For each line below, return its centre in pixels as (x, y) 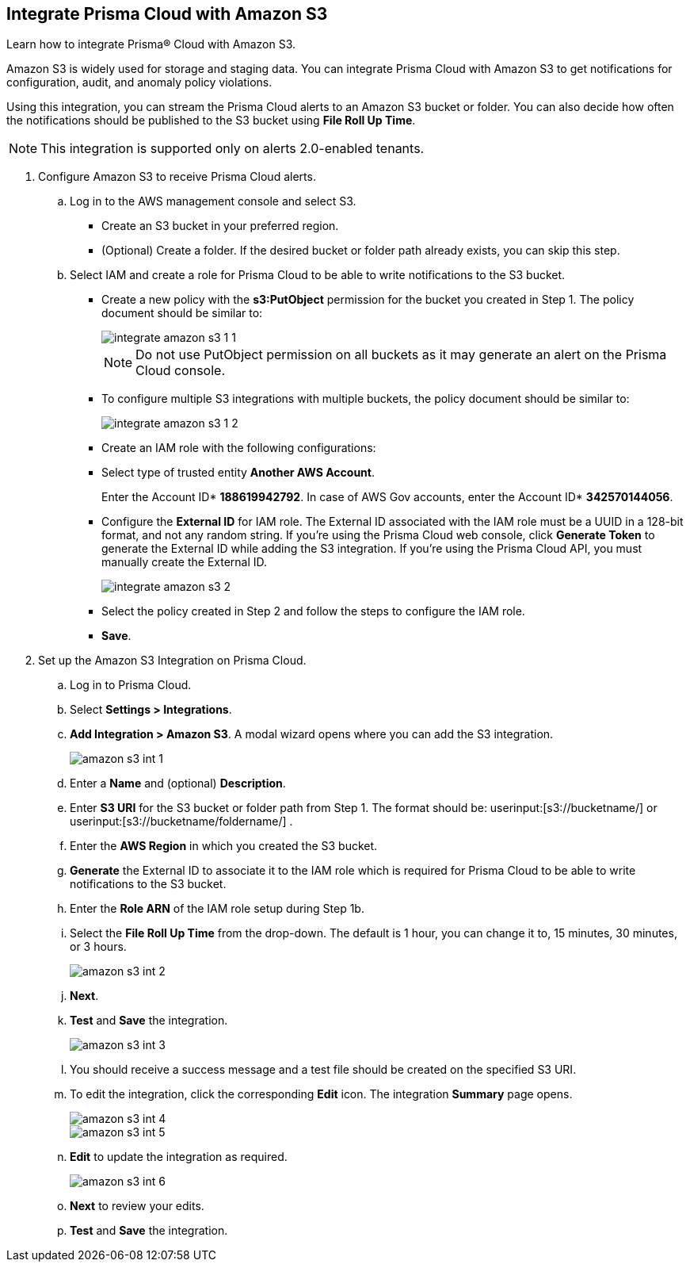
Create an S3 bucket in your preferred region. (220, 226)
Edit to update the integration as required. (179, 1157)
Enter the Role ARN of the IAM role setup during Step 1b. (217, 909)
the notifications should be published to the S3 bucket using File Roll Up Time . (211, 121)
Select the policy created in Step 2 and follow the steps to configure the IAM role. (313, 611)
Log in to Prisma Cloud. (131, 685)
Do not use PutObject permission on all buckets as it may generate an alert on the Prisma (401, 355)
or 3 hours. (98, 947)
